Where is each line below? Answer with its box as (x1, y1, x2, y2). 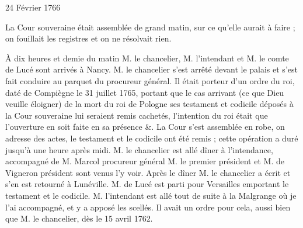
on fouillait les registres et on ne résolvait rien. (5, 32, 172, 44)
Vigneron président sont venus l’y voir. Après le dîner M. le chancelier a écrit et (5, 166, 291, 178)
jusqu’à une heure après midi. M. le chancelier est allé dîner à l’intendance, (5, 143, 273, 156)
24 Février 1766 (5, 1, 61, 13)
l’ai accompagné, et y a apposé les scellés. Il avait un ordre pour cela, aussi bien (5, 201, 291, 213)
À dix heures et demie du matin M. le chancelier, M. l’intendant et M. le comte (5, 51, 289, 64)
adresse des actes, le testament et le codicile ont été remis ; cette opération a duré (5, 132, 298, 144)
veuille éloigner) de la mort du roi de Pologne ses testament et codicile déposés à (5, 98, 294, 110)
